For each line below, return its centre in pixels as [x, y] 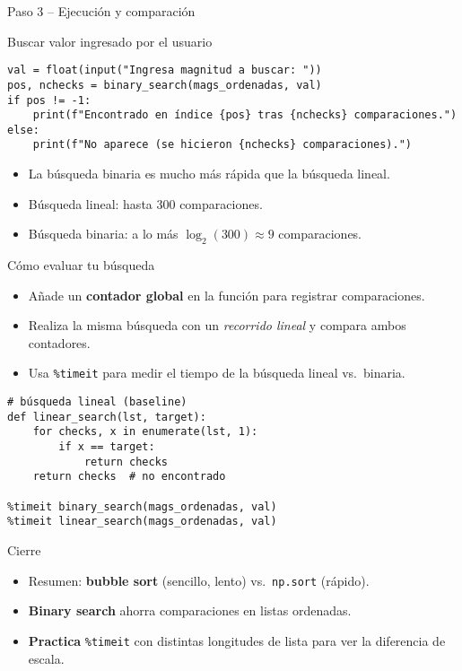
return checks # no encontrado [129, 477]
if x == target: [107, 447]
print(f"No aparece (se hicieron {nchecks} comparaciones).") [222, 145]
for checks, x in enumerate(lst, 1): [145, 432]
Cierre [24, 550]
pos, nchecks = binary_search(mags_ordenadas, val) [165, 85]
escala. [46, 658]
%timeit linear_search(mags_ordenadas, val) [142, 522]
